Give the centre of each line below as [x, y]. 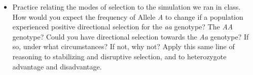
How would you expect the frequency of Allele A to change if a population [128, 16]
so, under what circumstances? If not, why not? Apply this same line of [123, 46]
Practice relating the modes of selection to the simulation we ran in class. [126, 7]
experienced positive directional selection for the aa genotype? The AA [123, 27]
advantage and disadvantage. [57, 66]
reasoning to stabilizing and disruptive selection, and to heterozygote [119, 56]
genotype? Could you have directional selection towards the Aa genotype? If [131, 36]
